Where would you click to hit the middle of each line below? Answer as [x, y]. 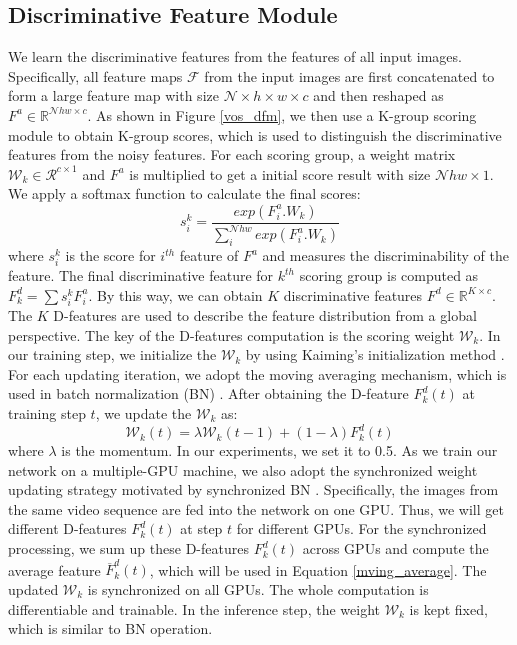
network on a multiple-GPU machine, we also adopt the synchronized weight [243, 469]
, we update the [143, 413]
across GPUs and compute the [395, 548]
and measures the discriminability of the [386, 255]
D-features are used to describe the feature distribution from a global [265, 315]
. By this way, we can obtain [175, 294]
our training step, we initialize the [112, 354]
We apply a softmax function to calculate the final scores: [184, 193]
